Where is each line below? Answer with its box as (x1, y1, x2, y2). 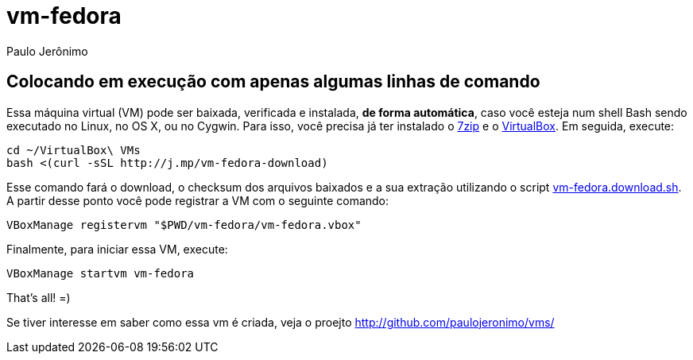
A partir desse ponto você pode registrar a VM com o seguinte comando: (6, 193, 389, 207)
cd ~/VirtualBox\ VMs (6, 143, 141, 157)
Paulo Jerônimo (6, 44, 88, 58)
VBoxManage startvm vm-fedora (6, 266, 195, 280)
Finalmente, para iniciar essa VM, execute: (6, 242, 228, 256)
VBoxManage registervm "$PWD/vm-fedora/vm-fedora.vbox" (6, 218, 362, 231)
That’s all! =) (6, 290, 71, 304)
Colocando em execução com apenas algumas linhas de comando (6, 72, 540, 92)
